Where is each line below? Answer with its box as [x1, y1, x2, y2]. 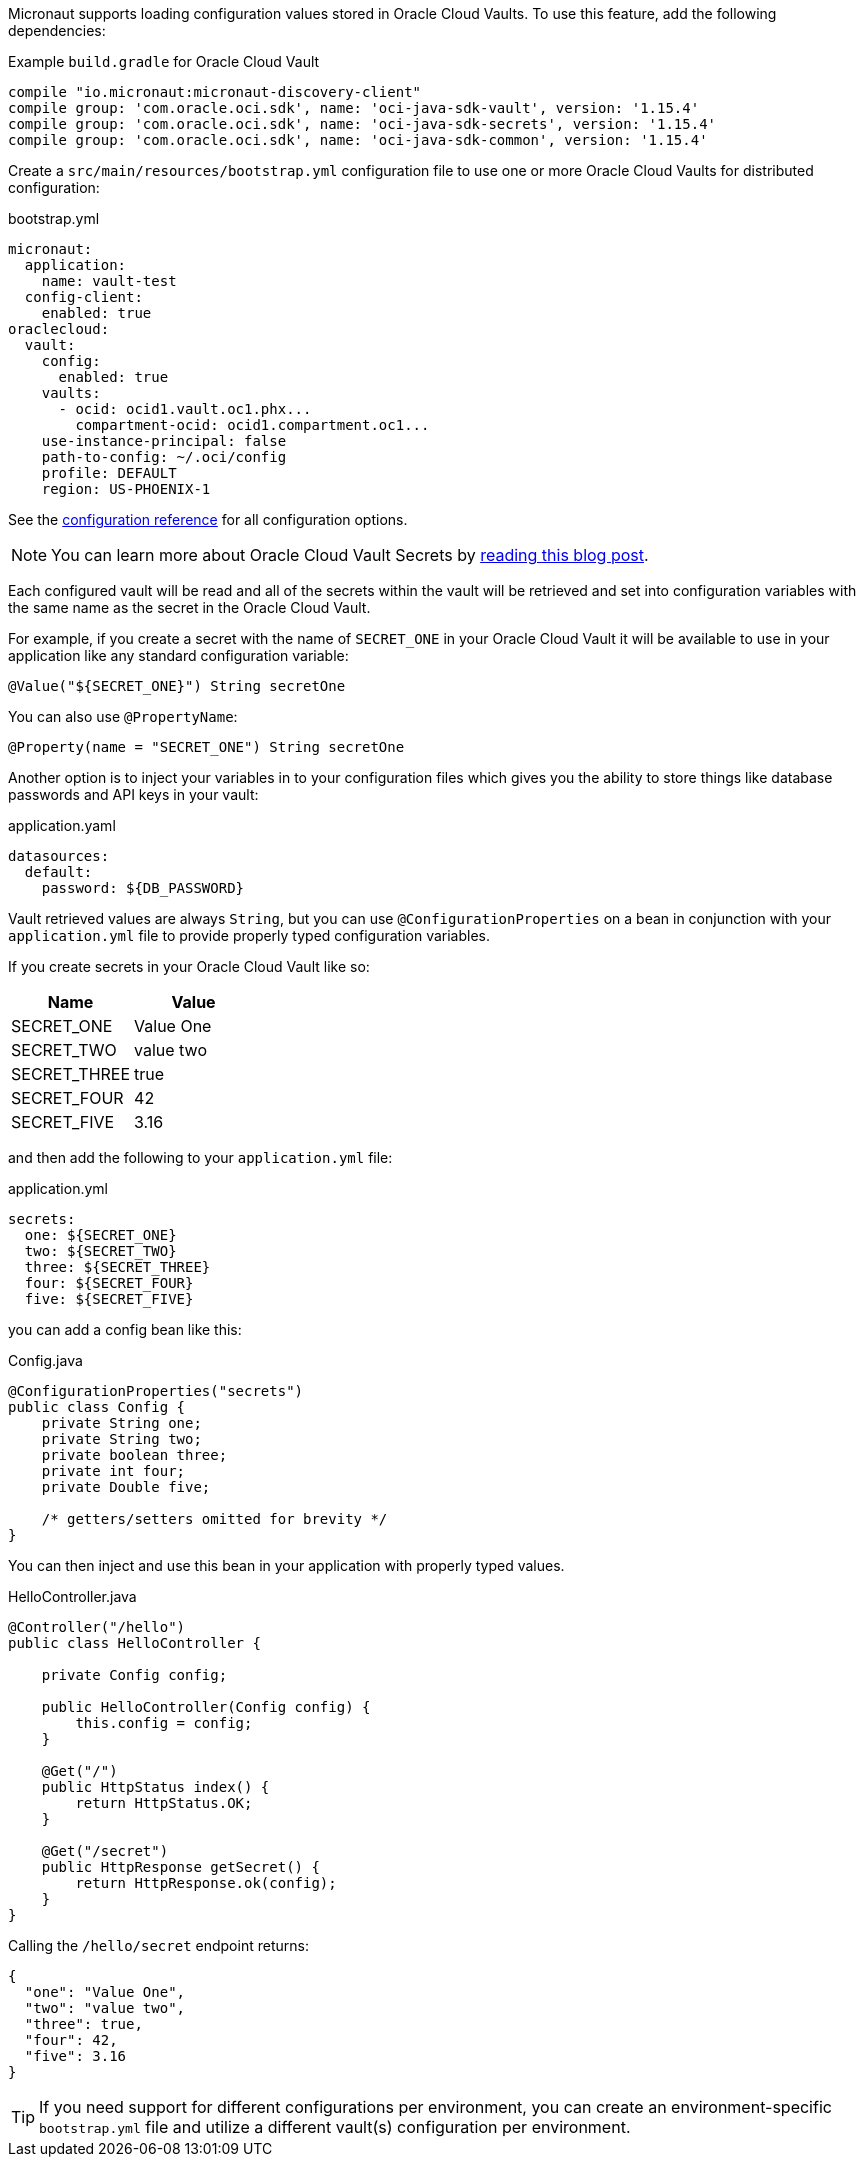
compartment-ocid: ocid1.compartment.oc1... [75, 417, 430, 433]
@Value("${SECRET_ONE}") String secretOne [8, 678, 346, 694]
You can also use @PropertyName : [8, 708, 238, 725]
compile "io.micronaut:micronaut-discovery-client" [8, 84, 422, 100]
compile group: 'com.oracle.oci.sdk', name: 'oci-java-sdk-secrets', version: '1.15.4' [8, 116, 717, 132]
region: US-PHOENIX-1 [41, 481, 211, 497]
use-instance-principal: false [41, 433, 287, 449]
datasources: [8, 848, 110, 864]
